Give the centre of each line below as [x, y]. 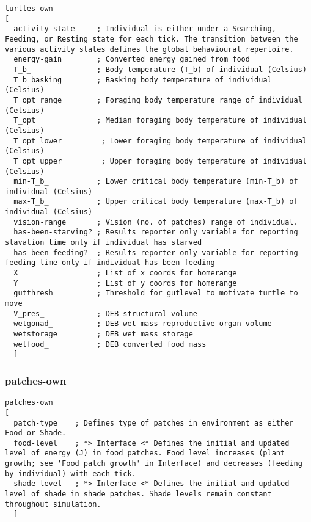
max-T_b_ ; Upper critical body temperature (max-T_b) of [156, 202]
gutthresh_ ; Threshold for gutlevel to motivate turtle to [156, 293]
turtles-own [29, 9]
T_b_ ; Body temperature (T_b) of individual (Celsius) [160, 69]
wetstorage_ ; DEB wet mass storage [103, 334]
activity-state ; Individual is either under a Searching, [145, 29]
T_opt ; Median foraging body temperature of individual [160, 121]
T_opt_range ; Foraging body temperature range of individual [158, 100]
